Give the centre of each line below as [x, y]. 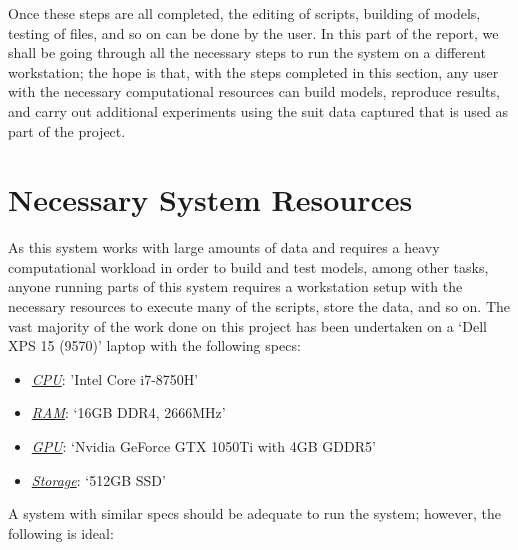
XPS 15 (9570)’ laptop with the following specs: [154, 345]
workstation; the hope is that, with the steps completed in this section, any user [253, 71]
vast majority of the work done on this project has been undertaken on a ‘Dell [247, 325]
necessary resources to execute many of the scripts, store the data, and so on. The [259, 306]
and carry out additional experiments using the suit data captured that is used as [258, 110]
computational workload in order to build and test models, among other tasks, [248, 266]
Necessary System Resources [210, 199]
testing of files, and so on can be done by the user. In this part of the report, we [253, 32]
